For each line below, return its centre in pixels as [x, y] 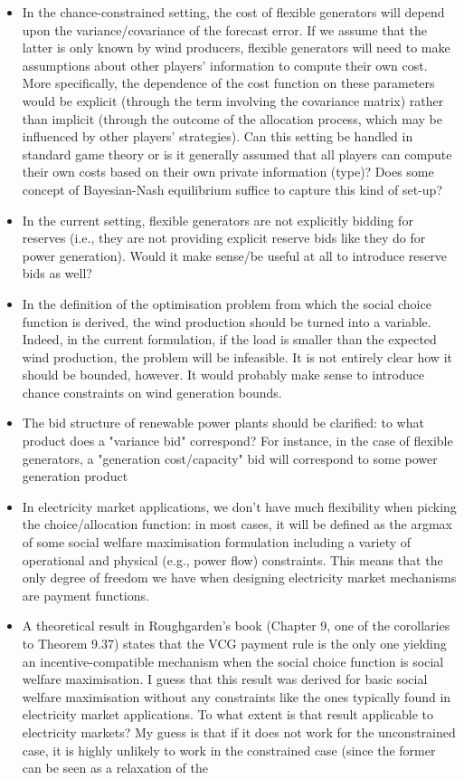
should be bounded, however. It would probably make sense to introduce [223, 375]
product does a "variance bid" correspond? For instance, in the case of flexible [237, 441]
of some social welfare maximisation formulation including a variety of [217, 542]
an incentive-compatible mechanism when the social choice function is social [233, 661]
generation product [75, 476]
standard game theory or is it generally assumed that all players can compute [237, 154]
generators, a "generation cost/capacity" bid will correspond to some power [230, 458]
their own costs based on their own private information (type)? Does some [228, 172]
